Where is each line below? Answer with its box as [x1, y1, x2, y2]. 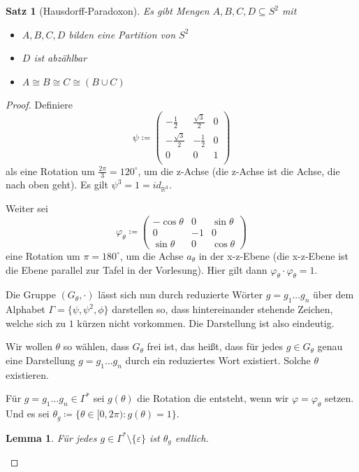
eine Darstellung [6, 352, 75, 367]
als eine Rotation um [6, 163, 95, 178]
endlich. [175, 430, 209, 445]
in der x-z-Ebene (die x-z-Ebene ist [198, 248, 349, 263]
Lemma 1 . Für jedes [6, 430, 97, 445]
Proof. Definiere [6, 97, 73, 111]
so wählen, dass [63, 339, 129, 354]
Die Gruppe [6, 287, 56, 302]
